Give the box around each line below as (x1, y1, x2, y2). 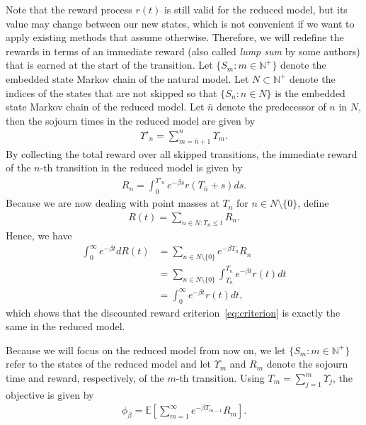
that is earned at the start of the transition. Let (6, 57, 213, 72)
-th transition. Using (176, 370, 265, 385)
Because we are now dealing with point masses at (6, 195, 219, 210)
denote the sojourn (266, 356, 348, 371)
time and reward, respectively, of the (6, 370, 164, 385)
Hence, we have (6, 228, 72, 243)
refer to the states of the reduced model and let (6, 356, 211, 371)
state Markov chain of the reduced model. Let (6, 99, 205, 114)
